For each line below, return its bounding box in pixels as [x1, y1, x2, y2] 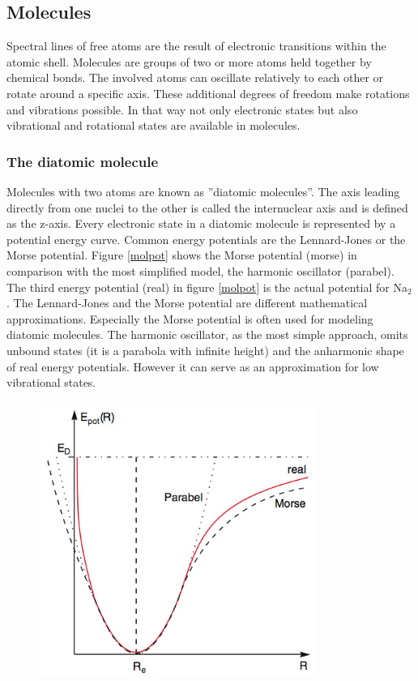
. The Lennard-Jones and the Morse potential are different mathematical [6, 294, 368, 311]
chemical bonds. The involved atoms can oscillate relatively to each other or [6, 69, 384, 86]
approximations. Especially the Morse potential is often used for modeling [6, 310, 373, 327]
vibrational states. [6, 374, 96, 391]
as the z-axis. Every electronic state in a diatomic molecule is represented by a [6, 215, 396, 232]
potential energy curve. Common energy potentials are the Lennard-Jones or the [6, 230, 406, 247]
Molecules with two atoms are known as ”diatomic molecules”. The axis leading [6, 182, 400, 199]
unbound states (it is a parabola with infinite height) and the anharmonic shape [6, 341, 404, 358]
